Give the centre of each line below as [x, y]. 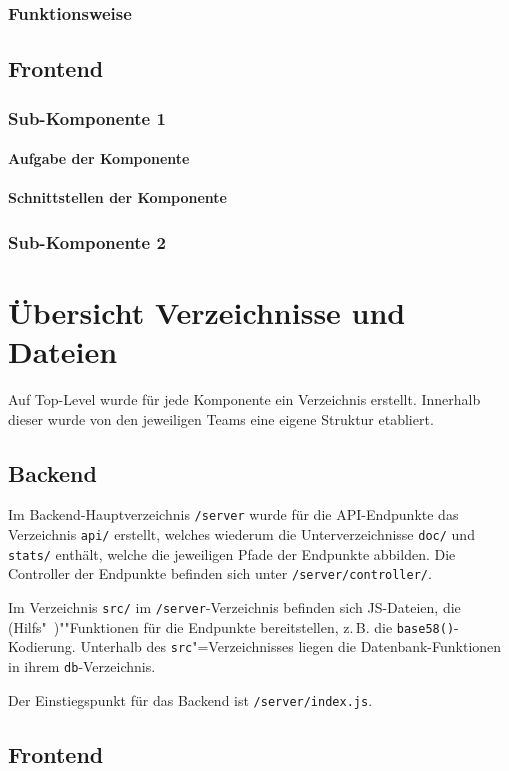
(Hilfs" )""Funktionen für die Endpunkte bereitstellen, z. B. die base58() [231, 626]
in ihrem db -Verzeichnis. [82, 665]
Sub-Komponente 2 [87, 241]
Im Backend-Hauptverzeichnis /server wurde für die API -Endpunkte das [233, 514]
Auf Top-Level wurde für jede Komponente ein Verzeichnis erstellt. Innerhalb [244, 399]
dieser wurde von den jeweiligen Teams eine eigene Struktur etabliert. [221, 418]
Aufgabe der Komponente [99, 158]
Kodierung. [42, 646]
